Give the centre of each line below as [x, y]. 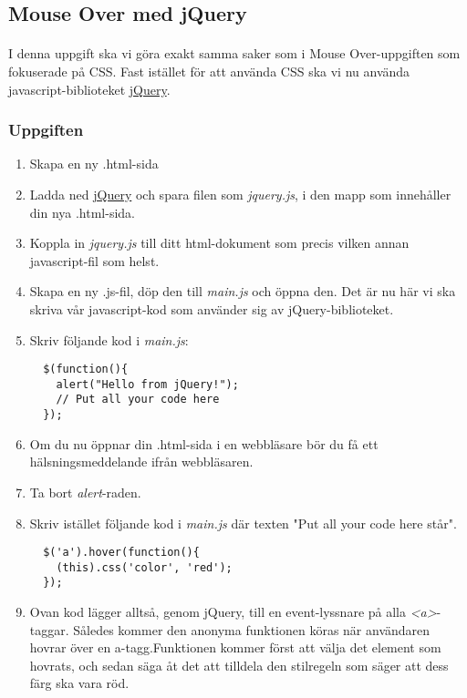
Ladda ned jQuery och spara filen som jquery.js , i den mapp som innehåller [240, 194]
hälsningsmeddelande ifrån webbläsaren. [141, 462]
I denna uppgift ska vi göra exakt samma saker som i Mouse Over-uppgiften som [234, 53]
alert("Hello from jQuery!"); [147, 384]
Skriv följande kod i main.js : [109, 339]
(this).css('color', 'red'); [144, 567]
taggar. [49, 629]
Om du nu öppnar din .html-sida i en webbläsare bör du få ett [204, 443]
